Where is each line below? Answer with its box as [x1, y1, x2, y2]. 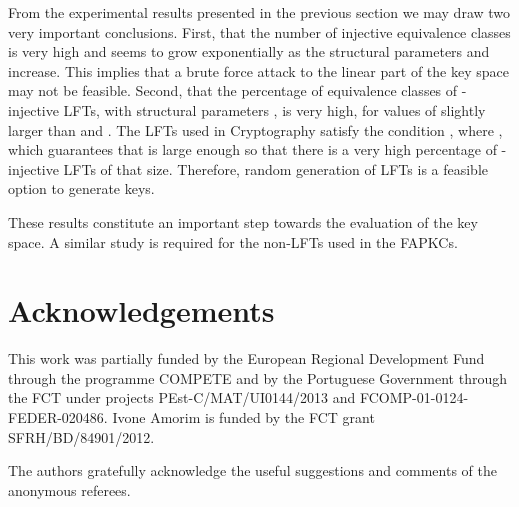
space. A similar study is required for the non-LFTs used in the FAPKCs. [8, 231, 458, 252]
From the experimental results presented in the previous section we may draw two [8, 2, 511, 22]
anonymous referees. [8, 479, 131, 500]
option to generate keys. [8, 178, 155, 199]
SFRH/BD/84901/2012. [8, 426, 155, 447]
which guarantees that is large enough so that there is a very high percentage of [8, 139, 497, 160]
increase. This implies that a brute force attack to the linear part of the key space [8, 60, 509, 81]
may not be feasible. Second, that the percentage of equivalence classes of [8, 80, 458, 101]
